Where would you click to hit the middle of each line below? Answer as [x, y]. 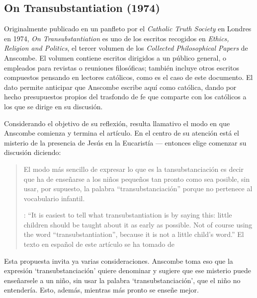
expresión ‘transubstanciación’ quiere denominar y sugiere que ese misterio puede [128, 270]
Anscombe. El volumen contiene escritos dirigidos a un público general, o [115, 57]
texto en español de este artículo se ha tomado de [99, 244]
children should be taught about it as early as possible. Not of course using [138, 224]
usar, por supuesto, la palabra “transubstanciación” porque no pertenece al [138, 188]
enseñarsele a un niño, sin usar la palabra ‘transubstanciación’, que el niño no [122, 280]
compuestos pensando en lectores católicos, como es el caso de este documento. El [128, 77]
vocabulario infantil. [54, 198]
